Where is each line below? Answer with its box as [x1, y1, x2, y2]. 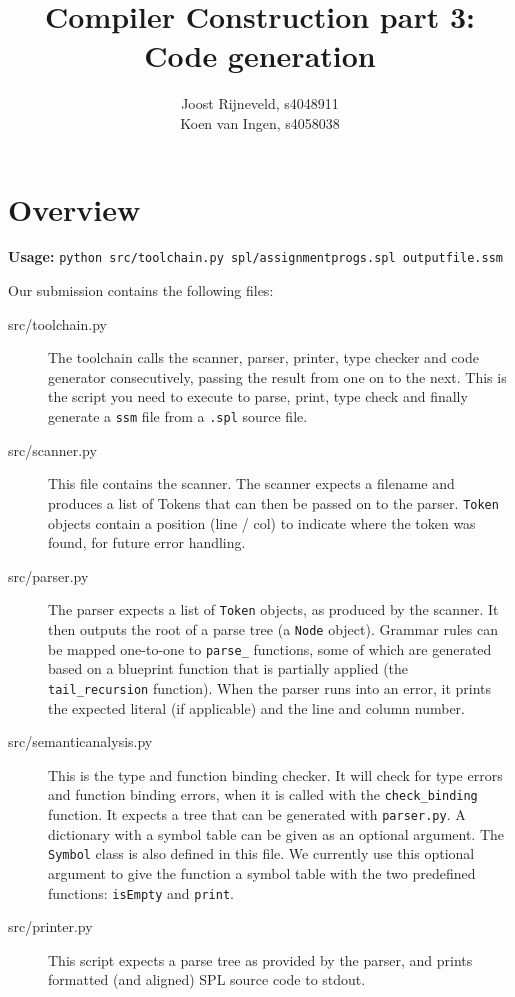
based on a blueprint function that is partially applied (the [48, 658, 409, 679]
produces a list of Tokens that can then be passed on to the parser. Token [48, 492, 499, 513]
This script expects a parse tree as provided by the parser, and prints [48, 949, 473, 970]
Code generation [144, 35, 376, 76]
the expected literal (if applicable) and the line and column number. [48, 697, 466, 718]
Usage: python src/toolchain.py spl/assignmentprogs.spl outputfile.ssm [8, 246, 503, 267]
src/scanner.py [8, 439, 97, 460]
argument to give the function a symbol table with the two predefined [48, 862, 476, 883]
